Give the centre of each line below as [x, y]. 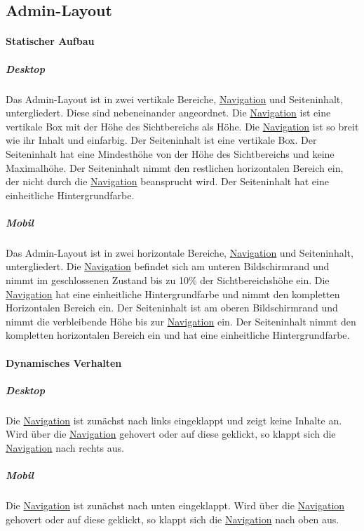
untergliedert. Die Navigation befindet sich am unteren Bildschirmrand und [168, 266]
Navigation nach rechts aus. [65, 447]
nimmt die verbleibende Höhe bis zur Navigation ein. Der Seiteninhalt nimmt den [181, 321]
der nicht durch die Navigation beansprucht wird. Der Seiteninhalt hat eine [167, 181]
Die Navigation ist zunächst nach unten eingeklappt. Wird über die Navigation [175, 505]
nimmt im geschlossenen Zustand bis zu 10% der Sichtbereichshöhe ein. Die [168, 280]
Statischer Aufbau [50, 41]
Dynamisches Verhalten [64, 362]
